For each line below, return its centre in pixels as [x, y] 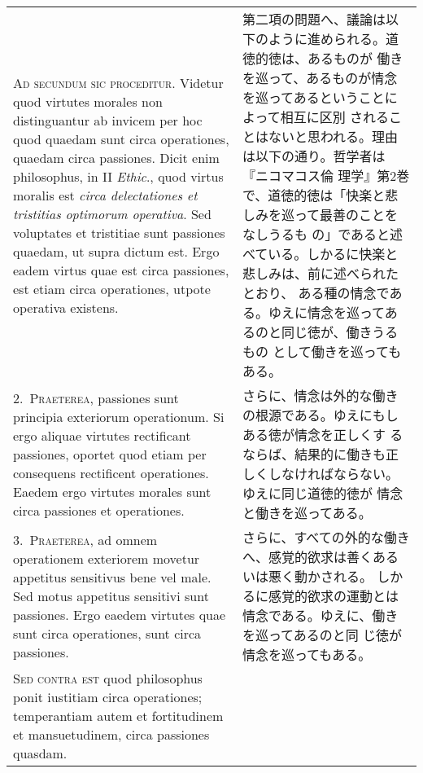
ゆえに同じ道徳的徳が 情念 [323, 493]
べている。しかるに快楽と [320, 254]
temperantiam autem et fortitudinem [118, 716]
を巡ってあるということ [313, 97]
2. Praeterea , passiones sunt [96, 397]
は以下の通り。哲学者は [314, 156]
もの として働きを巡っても [322, 351]
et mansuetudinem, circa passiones [111, 734]
